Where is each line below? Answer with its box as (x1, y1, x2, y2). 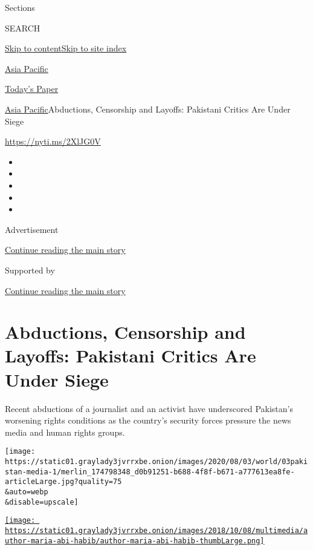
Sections (5, 1, 35, 13)
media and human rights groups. (5, 425, 125, 438)
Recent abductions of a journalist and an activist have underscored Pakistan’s (5, 402, 293, 414)
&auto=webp (5, 488, 48, 496)
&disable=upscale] (5, 497, 79, 506)
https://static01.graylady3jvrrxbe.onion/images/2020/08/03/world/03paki (5, 457, 308, 467)
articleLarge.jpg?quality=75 (5, 477, 122, 486)
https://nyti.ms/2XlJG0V (5, 135, 101, 148)
